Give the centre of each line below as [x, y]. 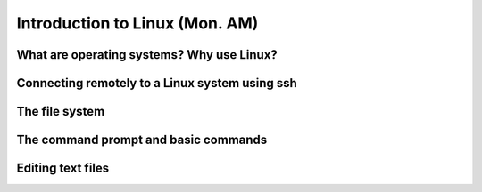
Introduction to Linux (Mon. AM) [137, 23]
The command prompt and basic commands [142, 140]
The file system [61, 112]
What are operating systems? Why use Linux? [147, 55]
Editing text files [63, 168]
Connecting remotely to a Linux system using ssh [157, 83]
